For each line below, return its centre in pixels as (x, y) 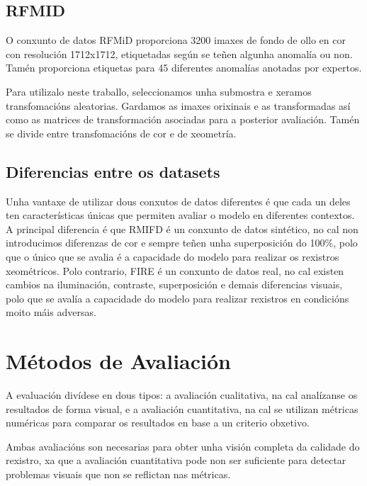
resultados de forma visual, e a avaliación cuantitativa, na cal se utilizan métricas (182, 408)
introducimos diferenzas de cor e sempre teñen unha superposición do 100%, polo (182, 243)
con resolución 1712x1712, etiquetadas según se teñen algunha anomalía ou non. (179, 53)
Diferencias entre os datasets (113, 171)
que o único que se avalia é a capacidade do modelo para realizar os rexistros (173, 256)
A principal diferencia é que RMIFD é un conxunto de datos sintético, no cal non (182, 228)
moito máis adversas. (51, 312)
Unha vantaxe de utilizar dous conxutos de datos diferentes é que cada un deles (178, 201)
